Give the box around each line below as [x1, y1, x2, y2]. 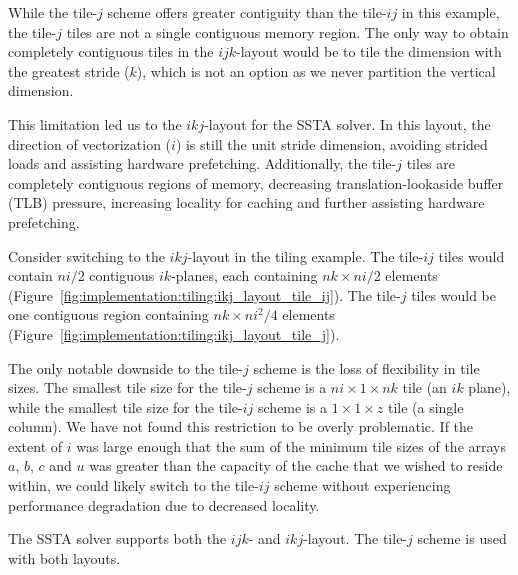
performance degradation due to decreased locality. [8, 494, 320, 515]
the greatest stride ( [8, 60, 130, 81]
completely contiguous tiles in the [8, 41, 214, 62]
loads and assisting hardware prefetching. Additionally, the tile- [8, 153, 397, 174]
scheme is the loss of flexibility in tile [253, 357, 480, 378]
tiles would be [411, 284, 497, 305]
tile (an [402, 377, 447, 398]
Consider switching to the [8, 245, 165, 266]
